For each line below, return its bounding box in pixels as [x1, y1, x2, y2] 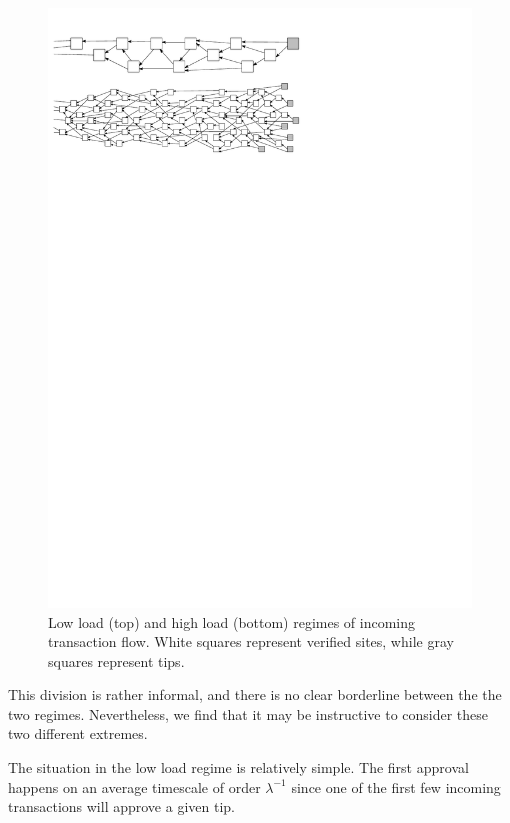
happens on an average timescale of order [8, 776, 261, 797]
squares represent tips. [48, 650, 185, 671]
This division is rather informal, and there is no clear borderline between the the [8, 684, 502, 705]
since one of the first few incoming [291, 776, 501, 797]
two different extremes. [8, 723, 148, 744]
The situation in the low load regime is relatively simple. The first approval [8, 757, 469, 778]
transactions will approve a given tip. [8, 796, 235, 817]
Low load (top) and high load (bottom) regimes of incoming [48, 611, 416, 632]
